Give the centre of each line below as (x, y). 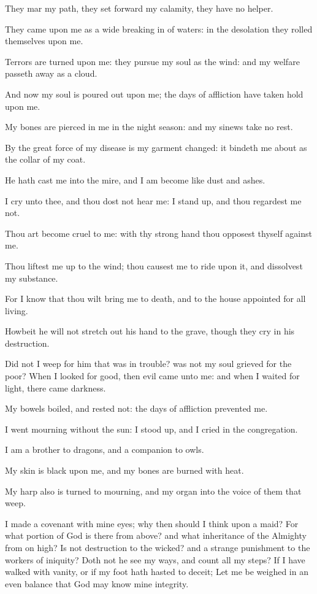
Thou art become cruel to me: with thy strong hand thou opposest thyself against (159, 233)
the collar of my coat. (45, 159)
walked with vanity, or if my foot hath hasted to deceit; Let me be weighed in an (157, 572)
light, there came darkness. (55, 388)
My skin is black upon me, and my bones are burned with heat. (124, 470)
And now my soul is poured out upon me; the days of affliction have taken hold (154, 94)
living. (17, 310)
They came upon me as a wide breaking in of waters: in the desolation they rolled (159, 29)
